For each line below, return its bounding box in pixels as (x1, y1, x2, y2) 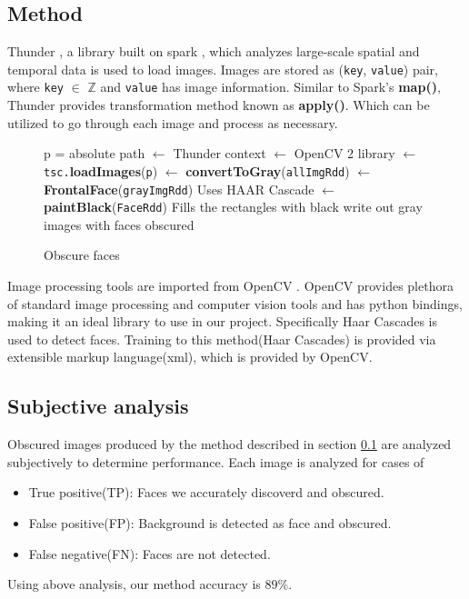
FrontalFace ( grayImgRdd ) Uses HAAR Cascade (44, 179, 314, 198)
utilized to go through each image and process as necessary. (7, 113, 338, 132)
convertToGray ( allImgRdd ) (185, 161, 350, 180)
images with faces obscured (44, 215, 195, 234)
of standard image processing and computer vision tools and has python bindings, (7, 294, 463, 313)
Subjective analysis (7, 392, 189, 420)
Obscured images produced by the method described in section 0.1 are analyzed (7, 434, 452, 454)
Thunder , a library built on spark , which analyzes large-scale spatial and (7, 42, 420, 61)
